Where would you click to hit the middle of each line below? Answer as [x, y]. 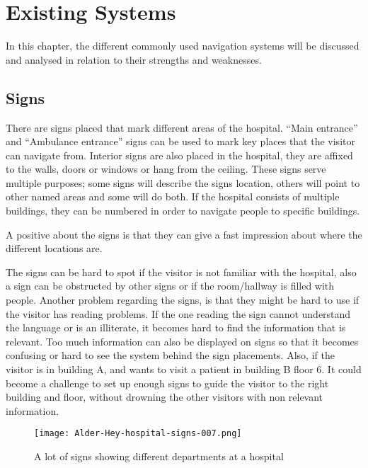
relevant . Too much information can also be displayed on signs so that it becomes [182, 341]
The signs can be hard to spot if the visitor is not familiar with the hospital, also [181, 272]
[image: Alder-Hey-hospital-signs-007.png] [138, 434]
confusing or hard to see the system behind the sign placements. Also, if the [170, 355]
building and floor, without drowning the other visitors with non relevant [165, 397]
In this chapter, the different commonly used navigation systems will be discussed [183, 46]
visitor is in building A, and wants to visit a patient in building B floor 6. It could [184, 369]
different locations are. [54, 248]
